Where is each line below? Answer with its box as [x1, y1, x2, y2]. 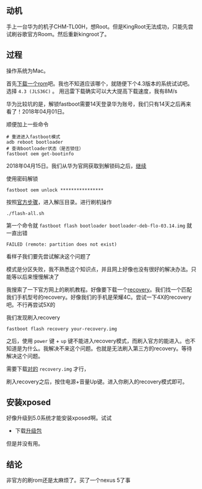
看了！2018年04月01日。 [6, 107, 68, 115]
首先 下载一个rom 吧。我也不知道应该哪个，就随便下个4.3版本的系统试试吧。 [6, 80, 193, 87]
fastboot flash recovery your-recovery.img [6, 325, 118, 332]
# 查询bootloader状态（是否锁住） [6, 145, 84, 152]
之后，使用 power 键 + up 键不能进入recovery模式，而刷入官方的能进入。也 [6, 337, 191, 344]
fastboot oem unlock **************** [6, 187, 104, 193]
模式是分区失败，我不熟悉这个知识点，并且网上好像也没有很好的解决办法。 [6, 265, 191, 273]
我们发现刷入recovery [6, 313, 60, 321]
